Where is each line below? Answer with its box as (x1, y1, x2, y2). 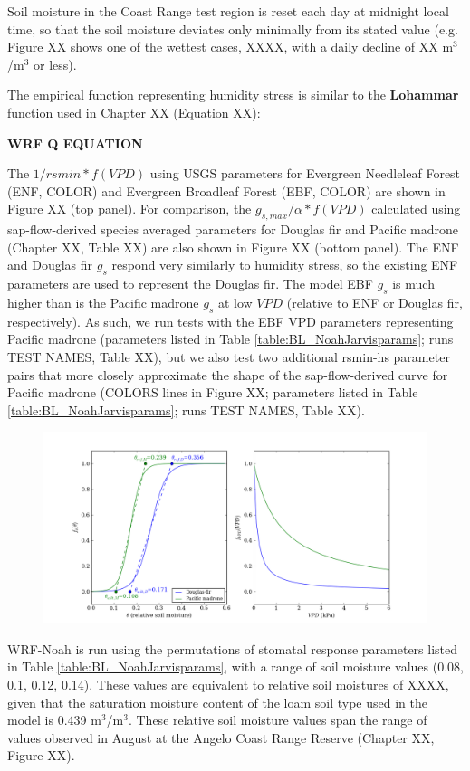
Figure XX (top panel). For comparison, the (7, 199, 252, 218)
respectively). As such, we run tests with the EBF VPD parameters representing (7, 311, 454, 330)
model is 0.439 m (7, 710, 101, 729)
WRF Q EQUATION (7, 133, 143, 152)
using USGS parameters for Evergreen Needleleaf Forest (149, 164, 461, 183)
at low (217, 292, 253, 311)
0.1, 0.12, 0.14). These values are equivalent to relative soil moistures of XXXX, (7, 675, 449, 694)
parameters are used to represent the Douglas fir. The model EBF (7, 274, 373, 293)
